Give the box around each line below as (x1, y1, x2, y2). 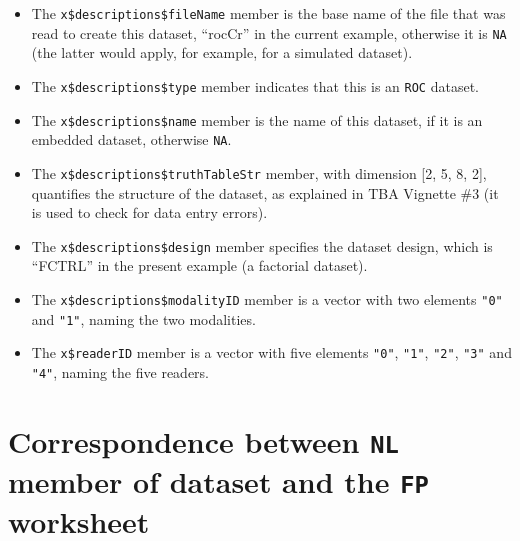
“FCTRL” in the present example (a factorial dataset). (31, 255, 368, 276)
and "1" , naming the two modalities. (31, 308, 256, 329)
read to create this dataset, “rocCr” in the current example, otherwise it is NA (31, 22, 507, 43)
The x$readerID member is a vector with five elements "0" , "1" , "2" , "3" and (31, 342, 512, 363)
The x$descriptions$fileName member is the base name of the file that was (31, 3, 506, 23)
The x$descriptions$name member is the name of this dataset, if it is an (31, 109, 483, 130)
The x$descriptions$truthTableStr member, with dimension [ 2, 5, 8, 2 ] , (31, 162, 487, 183)
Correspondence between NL (8, 420, 399, 461)
